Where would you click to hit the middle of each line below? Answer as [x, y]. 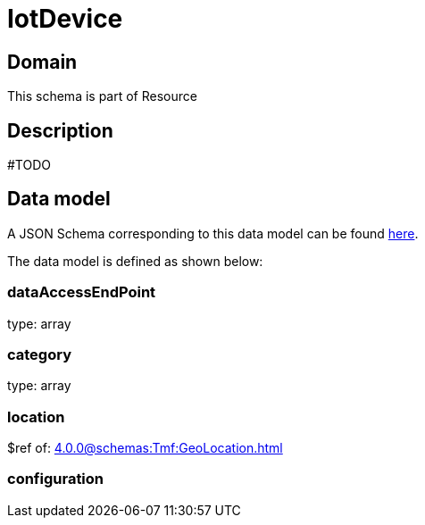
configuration [56, 479]
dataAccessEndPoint [82, 292]
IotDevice [65, 19]
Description [60, 130]
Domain [42, 62]
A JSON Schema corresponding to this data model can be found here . [213, 233]
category [39, 354]
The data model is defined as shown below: [135, 261]
